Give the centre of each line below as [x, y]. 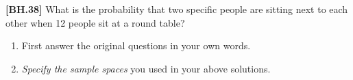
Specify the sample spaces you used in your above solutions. [146, 68]
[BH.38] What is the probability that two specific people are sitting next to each [177, 9]
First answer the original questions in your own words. [136, 45]
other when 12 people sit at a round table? [95, 22]
